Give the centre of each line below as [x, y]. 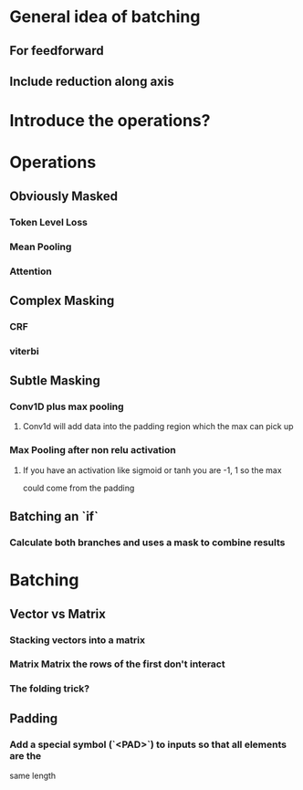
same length [33, 776]
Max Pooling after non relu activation [93, 450]
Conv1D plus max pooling [67, 406]
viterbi [24, 351]
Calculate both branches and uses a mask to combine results [147, 542]
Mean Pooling [41, 247]
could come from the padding [78, 488]
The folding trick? [49, 689]
